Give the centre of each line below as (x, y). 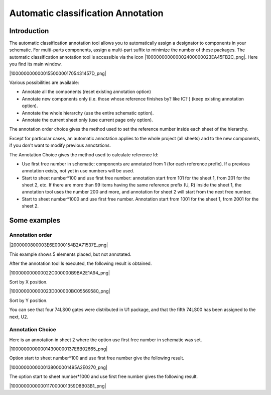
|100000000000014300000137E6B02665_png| (58, 349)
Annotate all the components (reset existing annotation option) (87, 92)
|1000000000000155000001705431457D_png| (58, 73)
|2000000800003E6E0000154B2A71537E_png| (58, 245)
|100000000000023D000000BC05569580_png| (60, 291)
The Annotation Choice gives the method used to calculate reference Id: (84, 155)
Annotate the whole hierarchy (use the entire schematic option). (88, 113)
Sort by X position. (28, 282)
